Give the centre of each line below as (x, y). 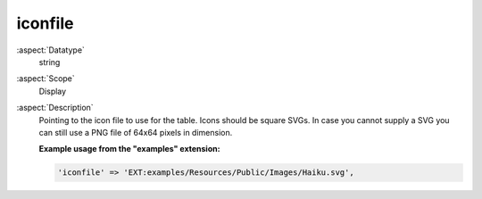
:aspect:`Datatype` (50, 50)
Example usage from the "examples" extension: (129, 149)
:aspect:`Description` (55, 108)
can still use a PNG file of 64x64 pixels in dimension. (136, 132)
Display (53, 91)
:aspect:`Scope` (46, 79)
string (50, 62)
